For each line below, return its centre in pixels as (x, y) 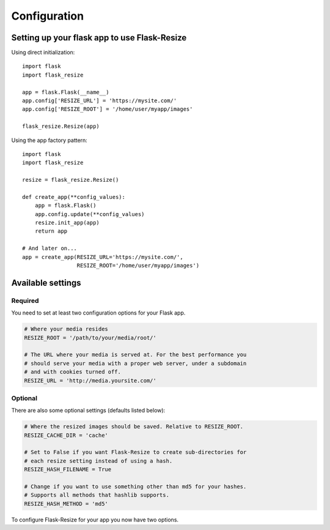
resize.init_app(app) (67, 223)
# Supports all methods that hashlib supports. (97, 495)
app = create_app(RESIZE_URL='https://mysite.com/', (103, 257)
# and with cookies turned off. (73, 372)
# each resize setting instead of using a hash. (98, 461)
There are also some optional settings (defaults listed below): (88, 411)
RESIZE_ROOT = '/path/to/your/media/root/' (90, 338)
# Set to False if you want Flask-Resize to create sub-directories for (135, 452)
